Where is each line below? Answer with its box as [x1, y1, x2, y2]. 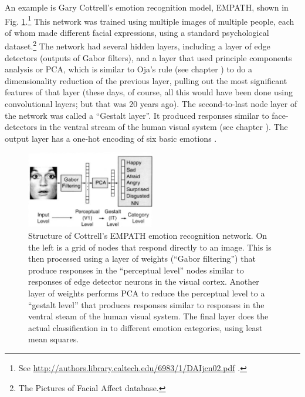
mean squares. [28, 333, 79, 345]
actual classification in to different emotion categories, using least [28, 321, 263, 333]
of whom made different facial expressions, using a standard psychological [5, 26, 269, 38]
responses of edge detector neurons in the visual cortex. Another [28, 275, 259, 288]
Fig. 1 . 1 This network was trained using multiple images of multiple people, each [5, 13, 294, 27]
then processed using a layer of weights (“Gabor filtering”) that [28, 252, 256, 265]
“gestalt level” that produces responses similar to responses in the [28, 298, 265, 311]
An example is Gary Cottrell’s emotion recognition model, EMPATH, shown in [5, 1, 289, 13]
